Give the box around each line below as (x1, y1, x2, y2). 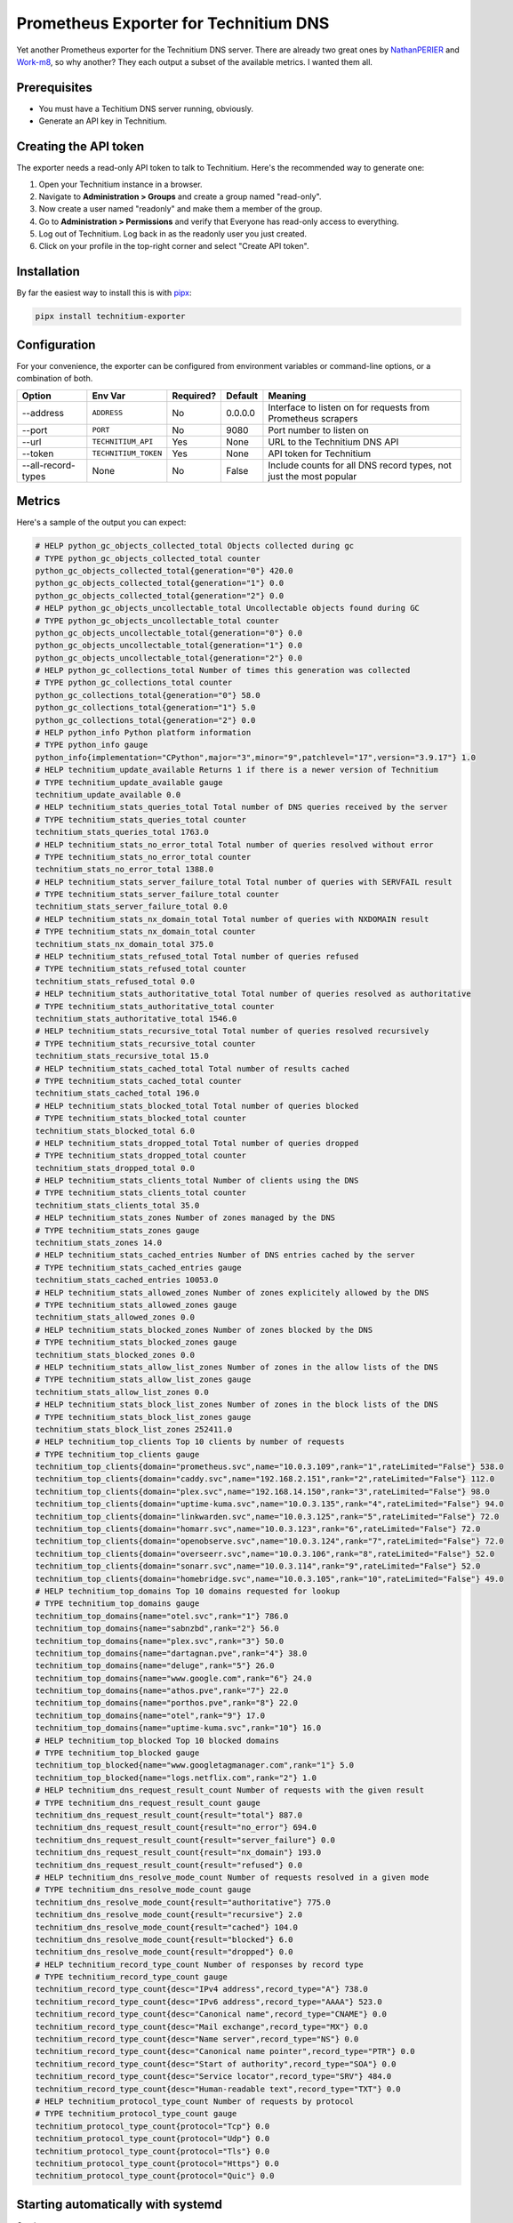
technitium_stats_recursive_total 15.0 (35, 1051, 209, 1062)
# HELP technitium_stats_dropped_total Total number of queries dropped (35, 1138, 359, 1148)
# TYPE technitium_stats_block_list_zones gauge (35, 1412, 252, 1422)
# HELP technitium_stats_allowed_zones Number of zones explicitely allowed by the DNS (35, 1288, 429, 1297)
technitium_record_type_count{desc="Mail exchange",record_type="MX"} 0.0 (35, 2021, 369, 2032)
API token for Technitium (268, 447, 372, 460)
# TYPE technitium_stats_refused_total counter (35, 964, 246, 974)
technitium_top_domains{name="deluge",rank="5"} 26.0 (35, 1661, 275, 1671)
